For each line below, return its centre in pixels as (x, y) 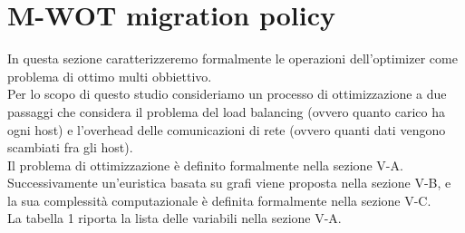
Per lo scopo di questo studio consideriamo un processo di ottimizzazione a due (227, 94)
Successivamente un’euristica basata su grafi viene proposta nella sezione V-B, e (229, 183)
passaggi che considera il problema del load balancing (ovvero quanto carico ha (226, 111)
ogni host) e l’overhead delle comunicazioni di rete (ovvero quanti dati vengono (227, 129)
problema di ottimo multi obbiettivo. (110, 76)
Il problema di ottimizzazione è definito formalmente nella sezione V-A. (205, 165)
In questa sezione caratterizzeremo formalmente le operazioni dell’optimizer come (232, 58)
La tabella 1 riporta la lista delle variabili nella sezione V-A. (174, 218)
